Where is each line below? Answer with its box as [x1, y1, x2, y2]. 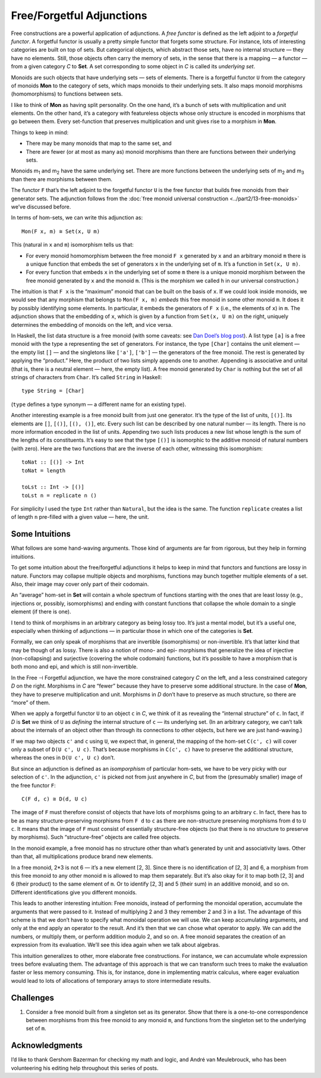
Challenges [11, 992, 55, 1003]
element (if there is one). [11, 608, 71, 615]
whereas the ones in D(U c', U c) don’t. [11, 754, 115, 761]
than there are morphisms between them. [11, 175, 113, 182]
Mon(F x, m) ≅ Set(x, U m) [21, 228, 100, 235]
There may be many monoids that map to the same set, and [26, 140, 172, 147]
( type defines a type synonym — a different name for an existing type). [11, 401, 187, 408]
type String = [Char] [21, 387, 84, 395]
